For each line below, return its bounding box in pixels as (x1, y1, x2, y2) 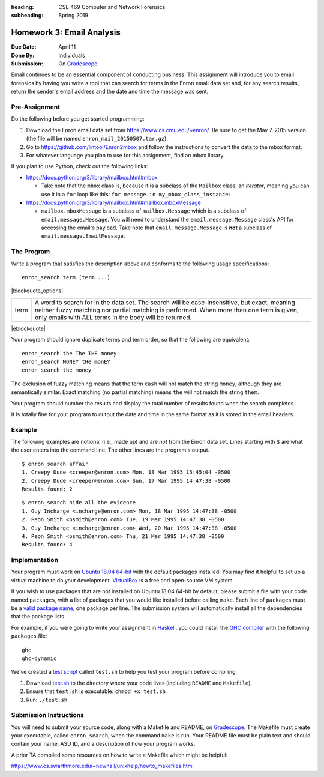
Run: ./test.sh (26, 696, 68, 703)
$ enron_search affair (22, 460, 89, 467)
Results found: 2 (22, 486, 73, 492)
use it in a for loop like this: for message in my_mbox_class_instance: (41, 190, 232, 198)
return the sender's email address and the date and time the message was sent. (11, 88, 209, 95)
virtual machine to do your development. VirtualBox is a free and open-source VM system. (11, 576, 234, 584)
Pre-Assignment (11, 103, 60, 111)
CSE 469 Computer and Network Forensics (58, 4, 166, 10)
